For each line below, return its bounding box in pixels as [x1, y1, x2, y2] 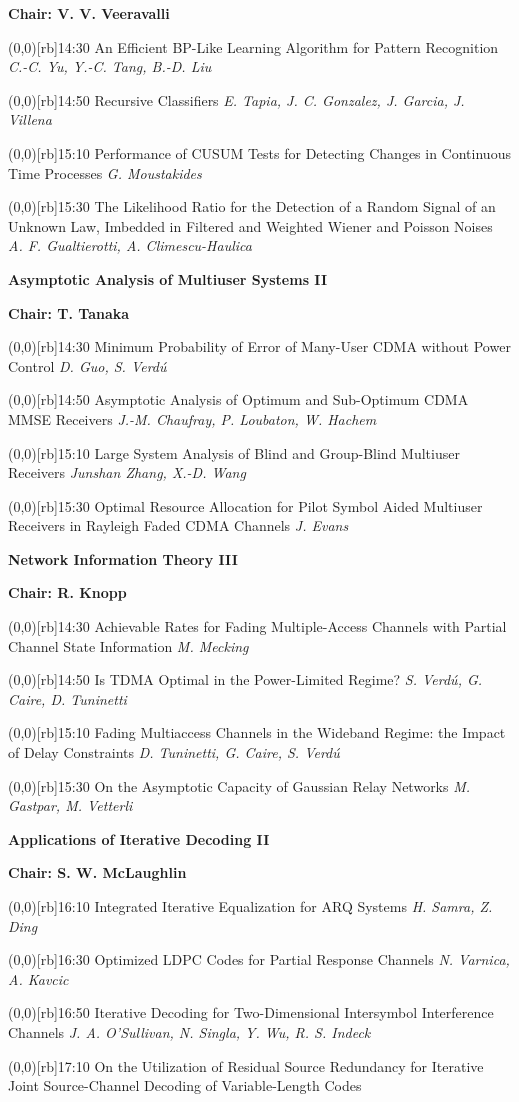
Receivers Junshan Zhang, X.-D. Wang [8, 462, 246, 483]
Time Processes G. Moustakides [8, 162, 202, 183]
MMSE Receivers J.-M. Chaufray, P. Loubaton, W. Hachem [8, 408, 377, 429]
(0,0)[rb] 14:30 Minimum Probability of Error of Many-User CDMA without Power [8, 336, 511, 357]
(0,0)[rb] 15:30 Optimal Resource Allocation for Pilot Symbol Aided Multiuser [8, 495, 483, 516]
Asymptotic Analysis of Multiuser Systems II [8, 268, 328, 289]
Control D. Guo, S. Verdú [8, 355, 167, 376]
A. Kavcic [8, 968, 69, 989]
